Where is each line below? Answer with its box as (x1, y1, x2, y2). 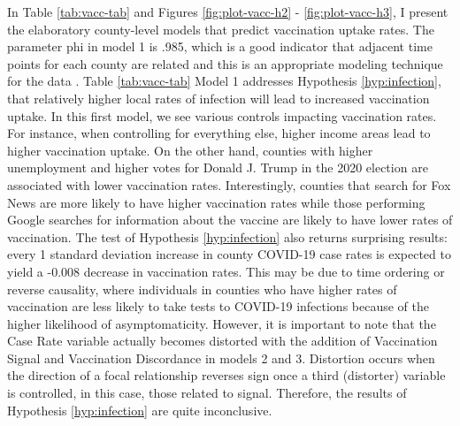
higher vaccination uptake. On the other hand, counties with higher (7, 141, 373, 159)
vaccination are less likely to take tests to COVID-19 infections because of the (7, 297, 430, 316)
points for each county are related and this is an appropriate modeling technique (7, 54, 443, 72)
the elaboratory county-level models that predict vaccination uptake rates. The (7, 19, 434, 38)
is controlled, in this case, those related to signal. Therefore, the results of (7, 384, 407, 402)
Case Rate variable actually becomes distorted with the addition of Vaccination (7, 331, 438, 350)
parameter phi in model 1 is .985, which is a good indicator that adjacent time (7, 37, 433, 56)
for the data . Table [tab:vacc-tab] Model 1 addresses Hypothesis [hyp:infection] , (7, 72, 441, 90)
